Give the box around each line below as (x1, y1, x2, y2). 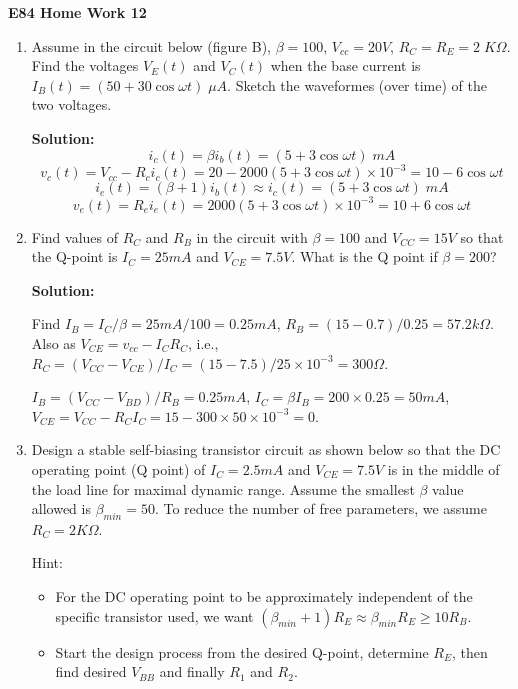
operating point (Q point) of (31, 458, 206, 479)
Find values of (31, 226, 119, 247)
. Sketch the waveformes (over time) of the (227, 74, 487, 95)
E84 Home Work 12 (8, 2, 147, 22)
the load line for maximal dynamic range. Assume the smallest (31, 478, 415, 499)
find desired (55, 661, 127, 682)
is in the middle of (387, 458, 500, 479)
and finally (159, 661, 225, 682)
